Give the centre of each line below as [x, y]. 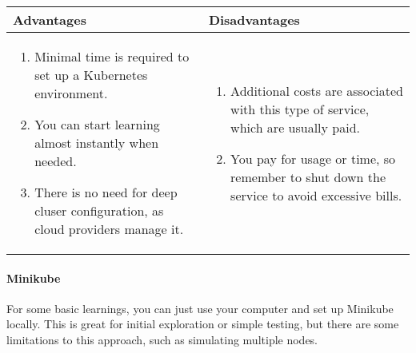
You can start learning [97, 124]
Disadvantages [254, 20]
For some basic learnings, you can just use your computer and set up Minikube [200, 308]
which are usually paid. [296, 127]
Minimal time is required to [112, 56]
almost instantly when [97, 143]
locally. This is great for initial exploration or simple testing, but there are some [203, 324]
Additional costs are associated [317, 90]
